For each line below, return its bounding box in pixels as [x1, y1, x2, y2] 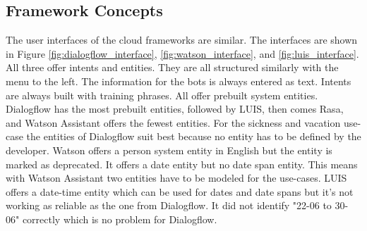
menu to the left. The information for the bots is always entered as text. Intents [6, 73, 351, 88]
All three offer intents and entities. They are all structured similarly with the [6, 60, 339, 75]
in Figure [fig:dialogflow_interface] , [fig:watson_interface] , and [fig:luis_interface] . [6, 46, 359, 61]
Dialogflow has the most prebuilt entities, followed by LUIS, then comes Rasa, [6, 101, 344, 116]
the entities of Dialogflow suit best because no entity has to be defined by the [26, 129, 361, 144]
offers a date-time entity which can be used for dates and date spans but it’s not [6, 184, 354, 199]
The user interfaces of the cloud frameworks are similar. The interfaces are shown [6, 32, 358, 47]
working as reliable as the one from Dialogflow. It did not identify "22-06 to [6, 198, 332, 213]
